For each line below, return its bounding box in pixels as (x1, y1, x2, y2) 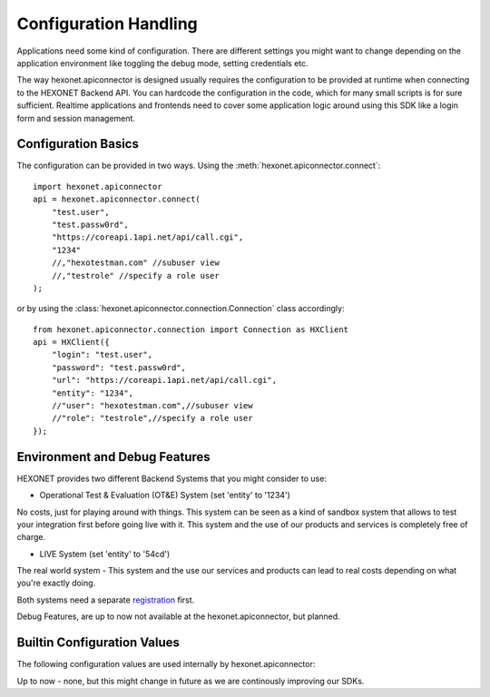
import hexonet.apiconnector (33, 182, 162, 191)
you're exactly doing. (16, 577, 96, 589)
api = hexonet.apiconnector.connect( (33, 194, 201, 204)
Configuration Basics (16, 136, 140, 152)
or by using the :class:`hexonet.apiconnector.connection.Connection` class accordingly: (16, 303, 345, 314)
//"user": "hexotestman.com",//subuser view (51, 400, 253, 411)
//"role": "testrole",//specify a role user (51, 413, 253, 424)
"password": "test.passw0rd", (51, 362, 186, 372)
